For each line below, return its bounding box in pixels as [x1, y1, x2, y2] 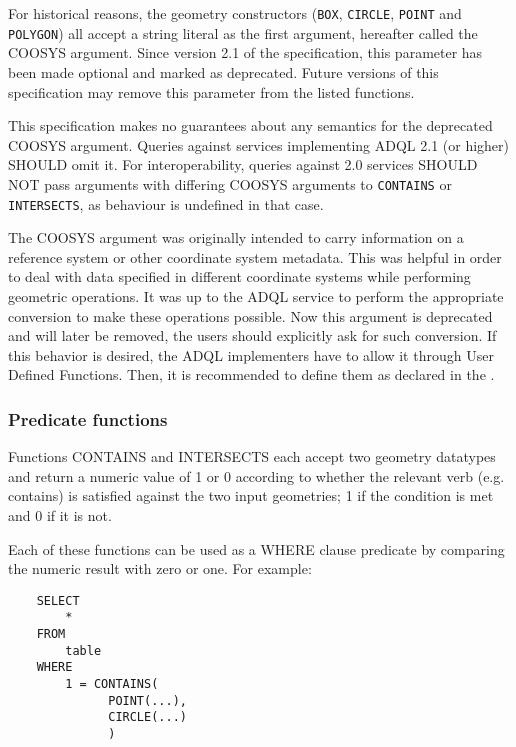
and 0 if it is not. [8, 504, 112, 525]
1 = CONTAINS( [65, 677, 159, 691]
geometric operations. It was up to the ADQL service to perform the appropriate [8, 285, 504, 306]
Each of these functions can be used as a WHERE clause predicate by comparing [8, 538, 505, 559]
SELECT [36, 593, 80, 608]
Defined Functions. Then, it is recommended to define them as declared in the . [8, 364, 495, 385]
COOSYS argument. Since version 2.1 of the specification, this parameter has [8, 42, 483, 63]
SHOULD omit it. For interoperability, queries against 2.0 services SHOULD [8, 154, 478, 175]
